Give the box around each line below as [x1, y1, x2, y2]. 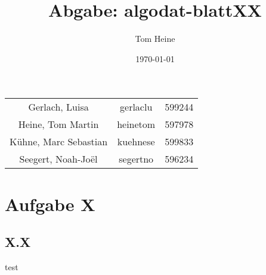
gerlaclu [120, 100, 153, 114]
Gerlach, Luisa [28, 100, 89, 114]
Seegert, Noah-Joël [19, 152, 98, 166]
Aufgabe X [5, 191, 95, 216]
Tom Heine [135, 32, 175, 45]
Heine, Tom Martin [18, 117, 99, 132]
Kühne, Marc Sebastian [10, 135, 108, 149]
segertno [119, 152, 154, 166]
